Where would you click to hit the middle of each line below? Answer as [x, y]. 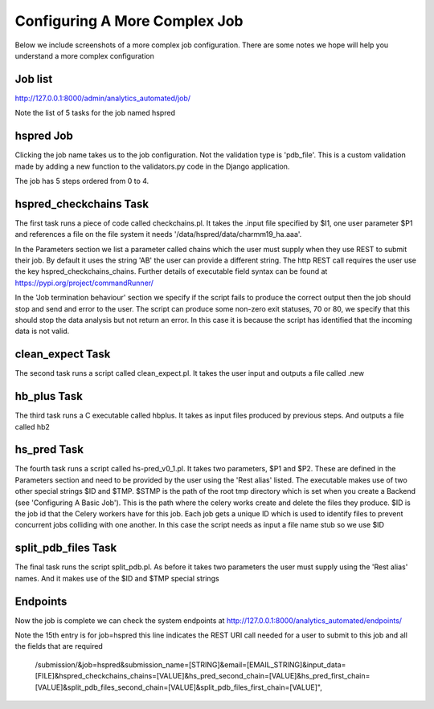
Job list [34, 79]
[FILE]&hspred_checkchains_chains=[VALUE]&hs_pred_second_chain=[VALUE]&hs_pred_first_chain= [203, 676]
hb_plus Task [49, 396]
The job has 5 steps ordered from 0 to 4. [82, 181]
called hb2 [32, 426]
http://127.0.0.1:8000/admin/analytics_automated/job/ [103, 98]
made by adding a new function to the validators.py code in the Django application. [152, 166]
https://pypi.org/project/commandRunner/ [84, 283]
